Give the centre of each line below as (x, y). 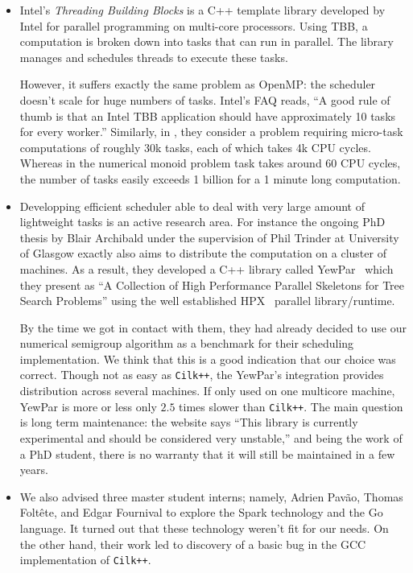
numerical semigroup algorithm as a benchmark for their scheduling (187, 343)
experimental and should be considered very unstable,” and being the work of (211, 437)
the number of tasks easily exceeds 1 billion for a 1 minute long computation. (210, 178)
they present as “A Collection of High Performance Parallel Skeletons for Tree (212, 284)
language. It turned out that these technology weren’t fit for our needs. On (204, 528)
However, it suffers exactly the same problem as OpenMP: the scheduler (198, 84)
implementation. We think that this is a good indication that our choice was (208, 359)
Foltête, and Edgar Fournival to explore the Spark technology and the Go (201, 512)
